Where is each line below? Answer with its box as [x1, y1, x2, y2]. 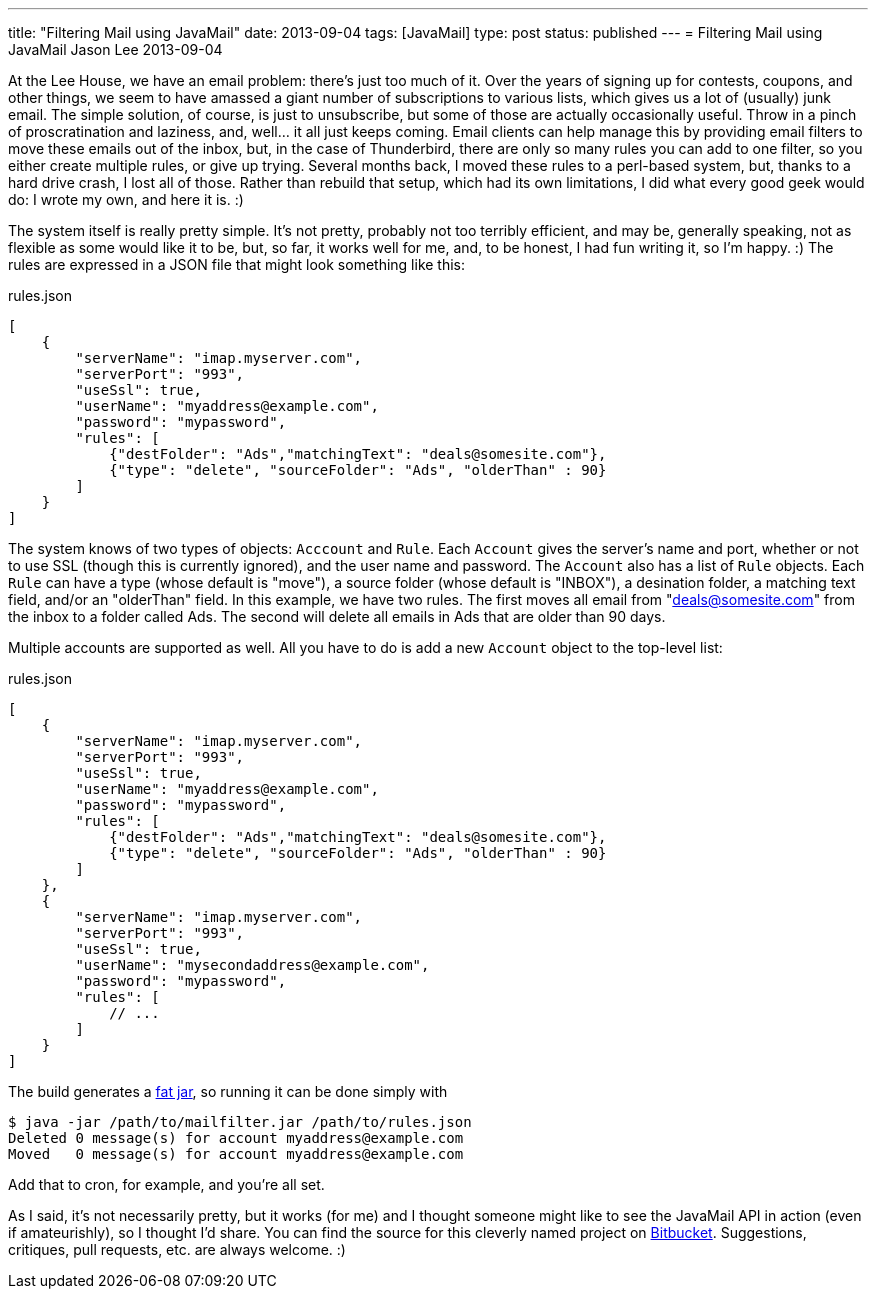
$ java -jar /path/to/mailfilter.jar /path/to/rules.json [8, 1114, 472, 1130]
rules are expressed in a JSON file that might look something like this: [8, 256, 466, 273]
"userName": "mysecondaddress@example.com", [75, 957, 430, 973]
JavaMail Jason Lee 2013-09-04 [8, 41, 223, 58]
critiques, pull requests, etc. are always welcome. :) [8, 1241, 346, 1258]
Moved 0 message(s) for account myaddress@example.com [8, 1146, 464, 1162]
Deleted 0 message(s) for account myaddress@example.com [8, 1130, 464, 1146]
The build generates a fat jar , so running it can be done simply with [8, 1083, 448, 1100]
